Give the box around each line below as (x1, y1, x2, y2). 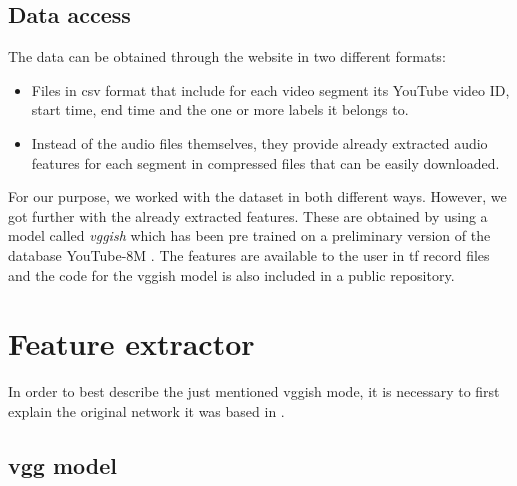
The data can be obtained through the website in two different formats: (8, 46, 446, 67)
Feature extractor (8, 323, 255, 364)
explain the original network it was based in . (8, 400, 285, 421)
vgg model (8, 449, 117, 480)
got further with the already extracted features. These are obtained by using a (8, 205, 488, 226)
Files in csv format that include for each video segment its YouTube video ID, (31, 79, 510, 100)
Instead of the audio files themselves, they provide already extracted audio (31, 132, 488, 153)
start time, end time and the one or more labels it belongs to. (31, 99, 409, 120)
